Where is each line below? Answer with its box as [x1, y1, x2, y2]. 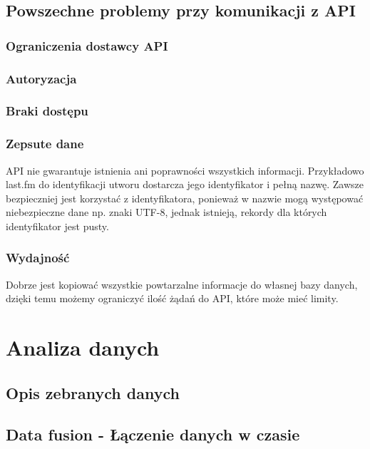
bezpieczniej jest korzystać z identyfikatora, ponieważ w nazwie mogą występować [6, 190, 364, 205]
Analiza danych [6, 333, 160, 362]
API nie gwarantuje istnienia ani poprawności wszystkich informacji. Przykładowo [6, 162, 364, 177]
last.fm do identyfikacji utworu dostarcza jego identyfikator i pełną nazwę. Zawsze [6, 177, 364, 192]
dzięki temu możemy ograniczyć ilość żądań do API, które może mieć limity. [6, 291, 339, 306]
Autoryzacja [6, 69, 77, 87]
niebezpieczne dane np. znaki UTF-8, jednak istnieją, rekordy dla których [6, 205, 327, 220]
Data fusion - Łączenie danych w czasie [6, 423, 300, 445]
